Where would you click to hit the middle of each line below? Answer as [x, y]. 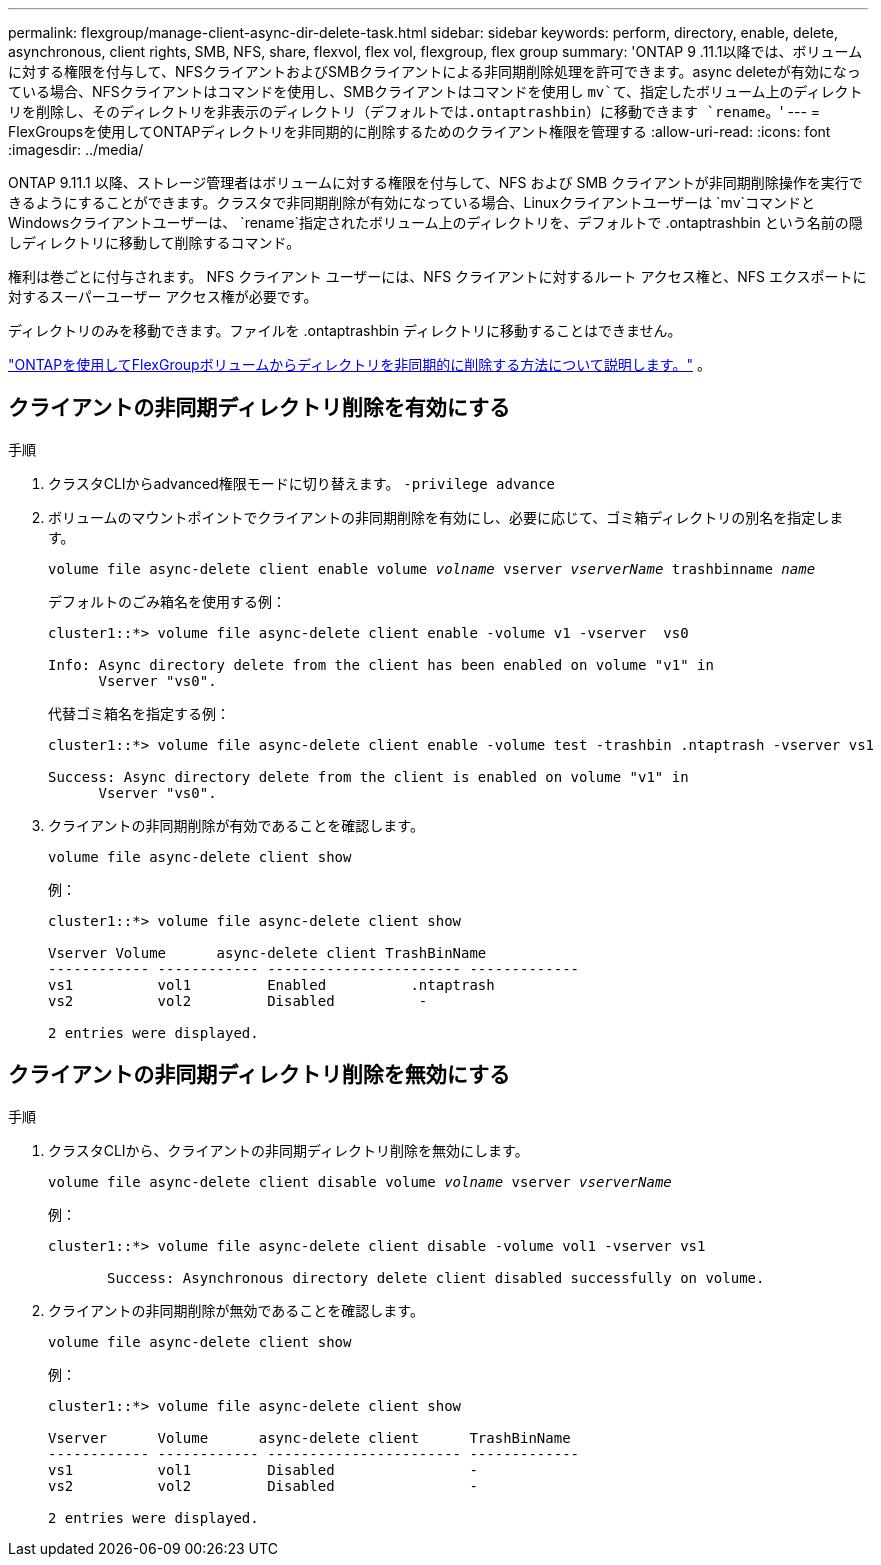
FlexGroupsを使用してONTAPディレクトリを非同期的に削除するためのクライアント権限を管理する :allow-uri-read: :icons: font [419, 131]
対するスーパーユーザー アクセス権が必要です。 [163, 296]
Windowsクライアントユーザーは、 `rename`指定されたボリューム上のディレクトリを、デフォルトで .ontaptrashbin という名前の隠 [435, 222]
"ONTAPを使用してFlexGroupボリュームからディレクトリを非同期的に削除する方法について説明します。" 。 [359, 364]
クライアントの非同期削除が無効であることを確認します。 [236, 1310]
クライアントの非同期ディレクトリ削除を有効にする [259, 408]
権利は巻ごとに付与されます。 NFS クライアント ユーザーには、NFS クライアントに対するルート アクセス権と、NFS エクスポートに [437, 276]
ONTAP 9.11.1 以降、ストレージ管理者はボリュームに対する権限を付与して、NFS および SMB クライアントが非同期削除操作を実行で [435, 182]
